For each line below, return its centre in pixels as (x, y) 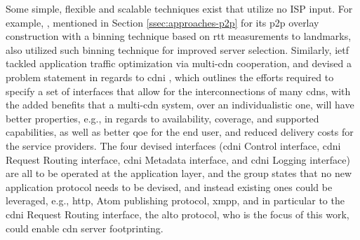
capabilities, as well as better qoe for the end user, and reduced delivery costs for (180, 132)
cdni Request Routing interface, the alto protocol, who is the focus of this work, (178, 214)
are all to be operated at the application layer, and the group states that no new (179, 173)
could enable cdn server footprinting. (85, 228)
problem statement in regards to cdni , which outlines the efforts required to (170, 77)
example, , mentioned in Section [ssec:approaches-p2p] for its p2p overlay (162, 22)
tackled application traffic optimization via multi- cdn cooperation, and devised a (179, 63)
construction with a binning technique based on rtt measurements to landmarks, (179, 36)
